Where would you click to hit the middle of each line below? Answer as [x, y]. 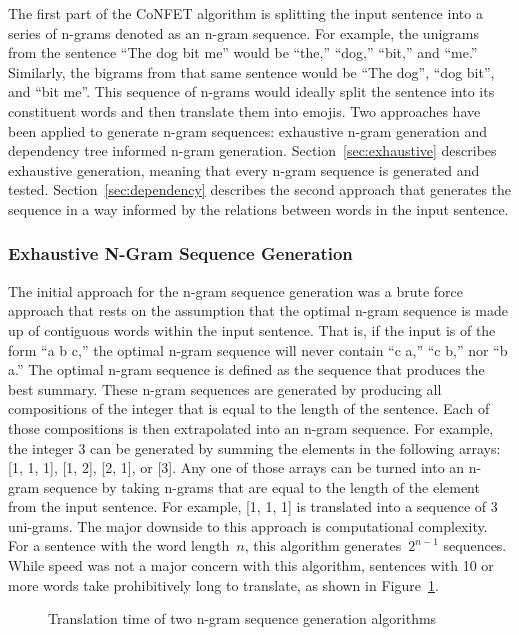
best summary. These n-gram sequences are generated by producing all [225, 388]
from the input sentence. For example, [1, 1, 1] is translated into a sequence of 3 [253, 506]
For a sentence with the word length [119, 545]
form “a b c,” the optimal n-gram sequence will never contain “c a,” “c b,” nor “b [258, 349]
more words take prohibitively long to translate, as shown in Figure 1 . [223, 584]
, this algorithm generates [323, 545]
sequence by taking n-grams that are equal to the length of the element [261, 486]
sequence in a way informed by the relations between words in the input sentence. [258, 208]
